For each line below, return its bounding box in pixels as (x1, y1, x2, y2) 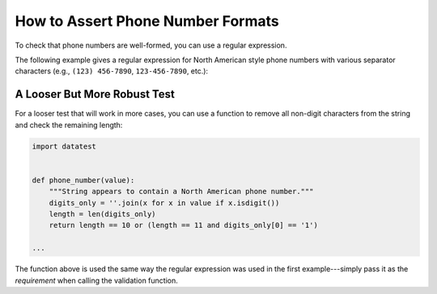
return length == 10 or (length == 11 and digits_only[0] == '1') (49, 220, 319, 230)
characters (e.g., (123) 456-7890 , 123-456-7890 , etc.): (15, 66, 209, 76)
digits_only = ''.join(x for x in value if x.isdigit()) (49, 198, 280, 208)
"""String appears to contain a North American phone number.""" (49, 187, 314, 196)
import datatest (32, 141, 97, 151)
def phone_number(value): (32, 175, 135, 185)
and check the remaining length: (15, 120, 123, 129)
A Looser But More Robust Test (15, 87, 176, 101)
